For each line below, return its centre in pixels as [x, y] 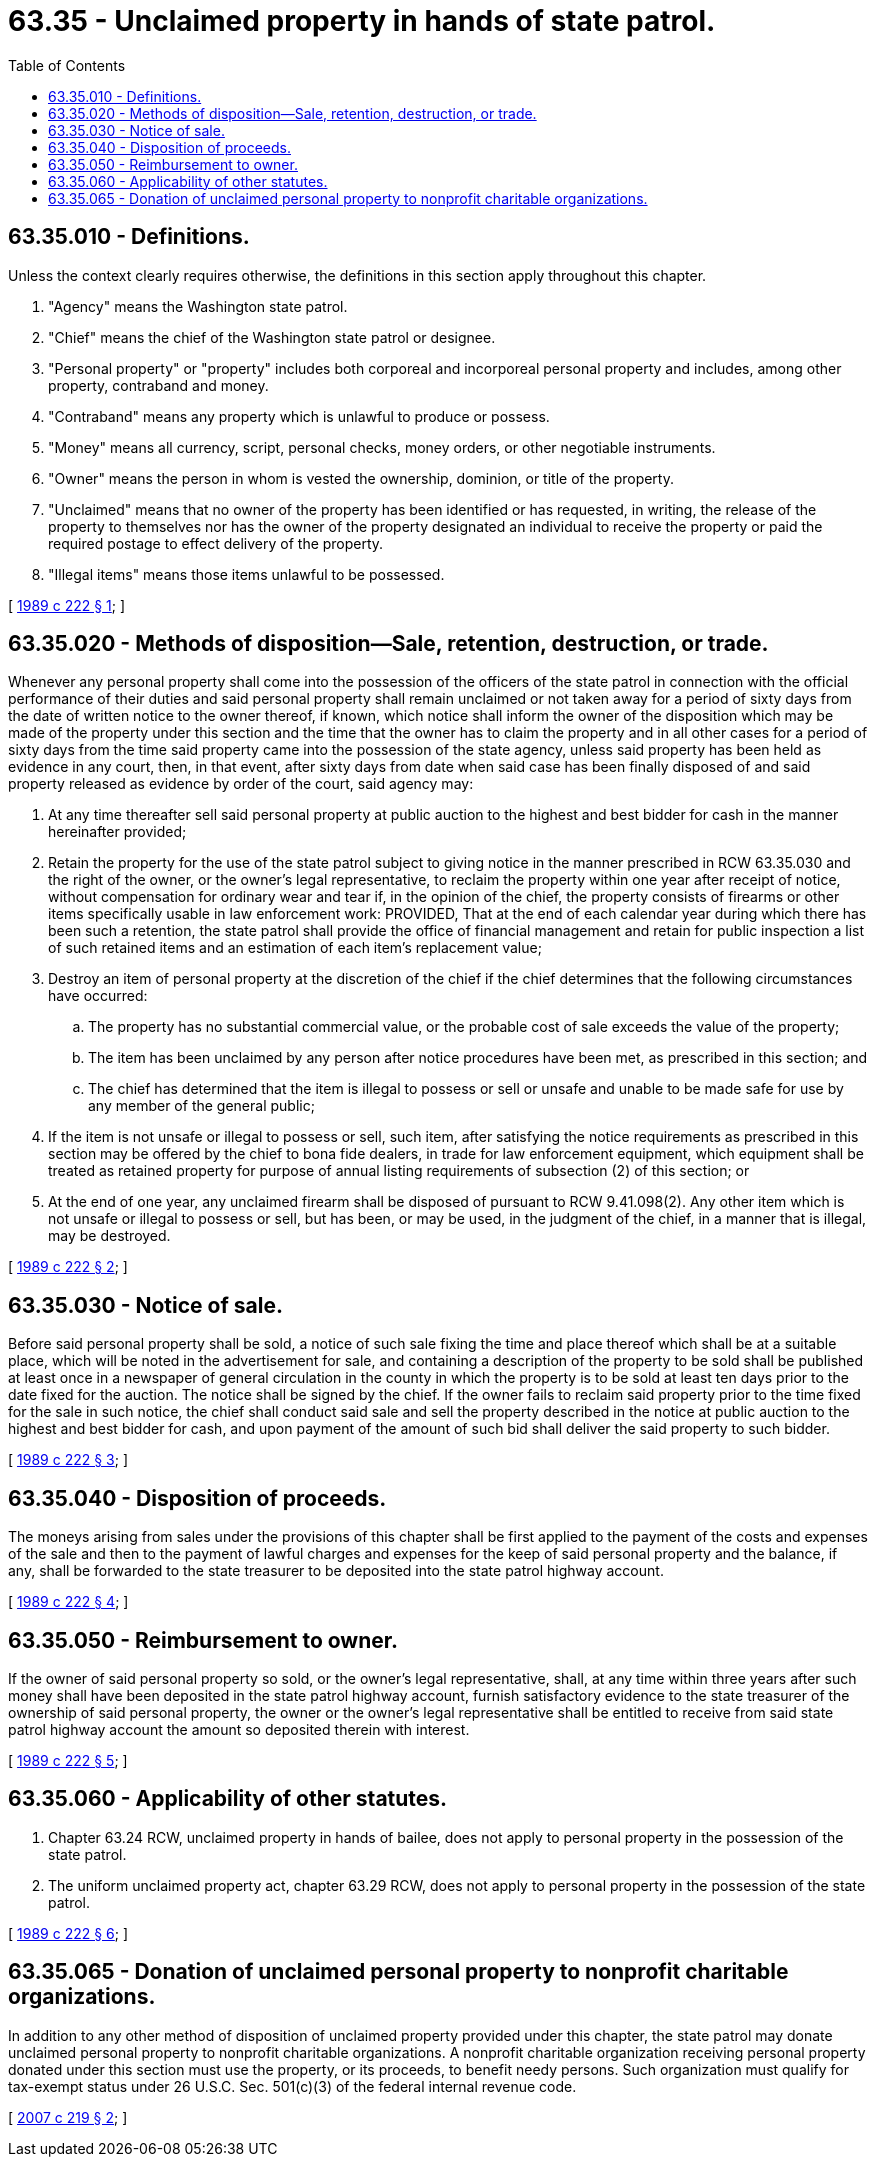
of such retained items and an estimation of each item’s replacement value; [295, 948]
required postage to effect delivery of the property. [216, 543]
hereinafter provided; [117, 832]
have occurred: [98, 996]
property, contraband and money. [158, 385]
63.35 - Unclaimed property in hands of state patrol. [362, 21]
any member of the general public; [201, 1106]
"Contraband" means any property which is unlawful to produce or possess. [299, 416]
